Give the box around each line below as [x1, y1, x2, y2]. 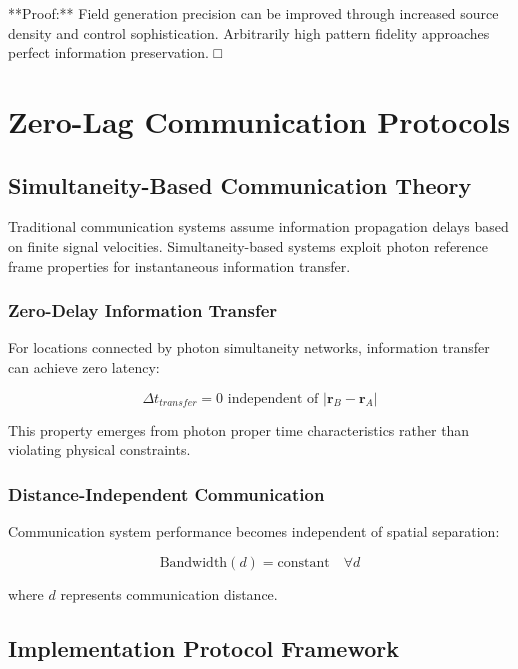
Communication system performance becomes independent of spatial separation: [8, 520, 500, 541]
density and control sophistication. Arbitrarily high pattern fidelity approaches [8, 22, 490, 43]
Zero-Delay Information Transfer [8, 298, 278, 323]
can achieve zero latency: [8, 356, 160, 377]
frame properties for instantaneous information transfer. [8, 255, 351, 276]
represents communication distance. [60, 583, 278, 604]
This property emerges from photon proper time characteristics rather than [8, 419, 470, 440]
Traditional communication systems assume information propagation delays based [8, 216, 509, 237]
